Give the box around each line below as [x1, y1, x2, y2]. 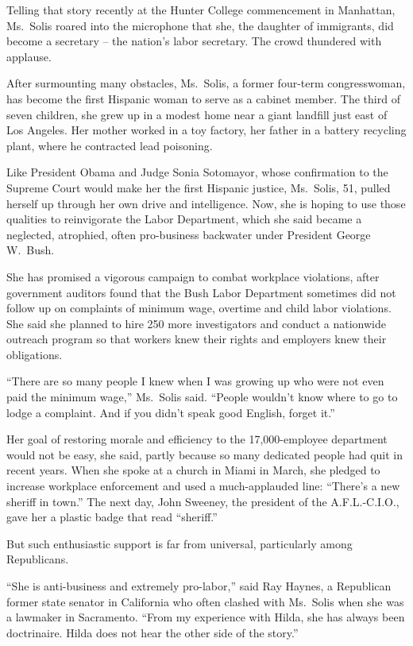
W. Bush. [6, 242, 55, 258]
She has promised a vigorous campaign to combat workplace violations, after [6, 268, 380, 284]
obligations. [6, 346, 63, 362]
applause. [6, 48, 52, 64]
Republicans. [6, 551, 69, 567]
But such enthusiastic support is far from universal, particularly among [6, 535, 353, 551]
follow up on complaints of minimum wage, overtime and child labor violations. [6, 300, 392, 316]
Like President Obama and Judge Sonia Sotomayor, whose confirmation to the [6, 164, 388, 180]
